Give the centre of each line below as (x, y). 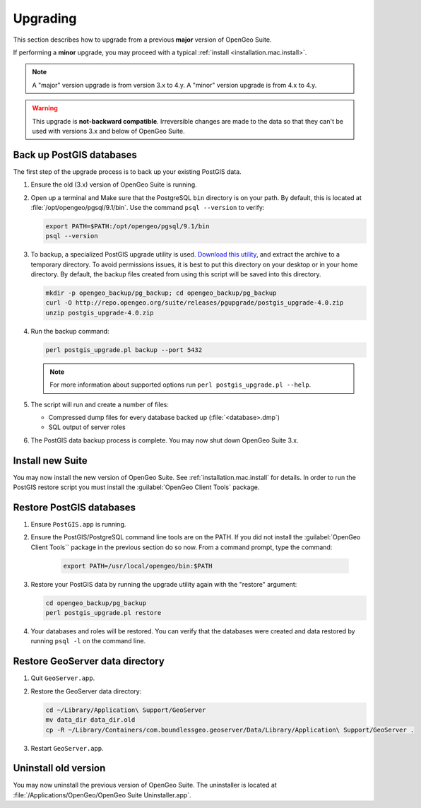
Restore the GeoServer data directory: (86, 691)
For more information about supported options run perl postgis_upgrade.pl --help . (180, 385)
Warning (45, 108)
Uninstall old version (59, 768)
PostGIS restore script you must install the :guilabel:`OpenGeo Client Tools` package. (136, 487)
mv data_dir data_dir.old (90, 720)
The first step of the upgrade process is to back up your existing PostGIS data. (127, 171)
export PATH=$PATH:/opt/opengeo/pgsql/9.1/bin (128, 226)
